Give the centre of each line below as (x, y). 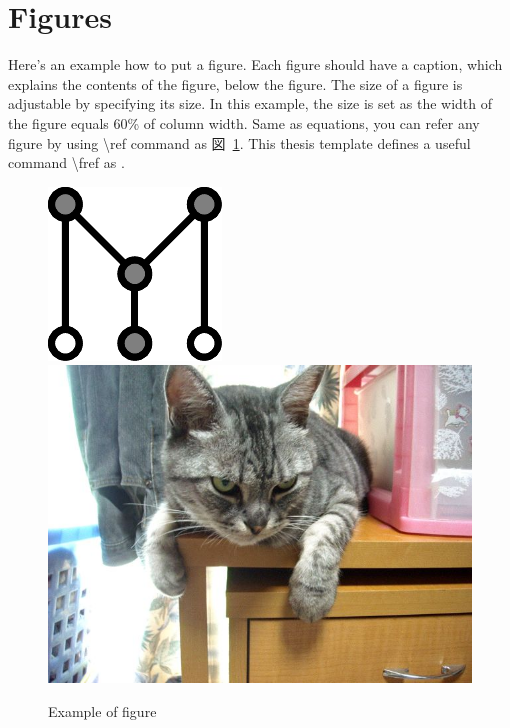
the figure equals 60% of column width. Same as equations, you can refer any (244, 122)
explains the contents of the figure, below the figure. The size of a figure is (235, 83)
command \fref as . (66, 162)
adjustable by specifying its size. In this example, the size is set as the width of (250, 103)
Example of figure (102, 710)
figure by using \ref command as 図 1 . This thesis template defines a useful (239, 142)
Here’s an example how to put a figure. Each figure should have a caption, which (255, 64)
